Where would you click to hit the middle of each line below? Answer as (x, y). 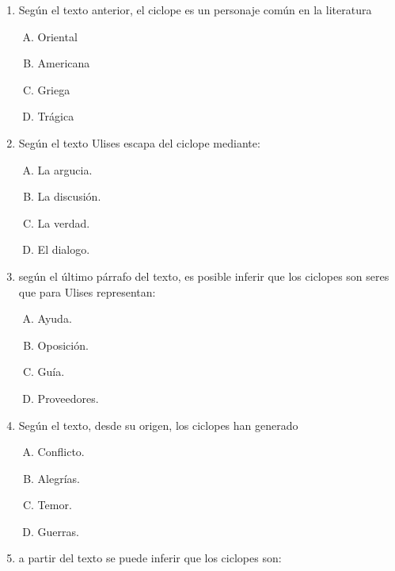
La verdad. (64, 222)
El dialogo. (64, 249)
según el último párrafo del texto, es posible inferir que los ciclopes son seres (204, 276)
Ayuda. (55, 318)
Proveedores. (68, 398)
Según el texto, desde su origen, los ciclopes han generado (158, 425)
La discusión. (69, 196)
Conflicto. (61, 452)
